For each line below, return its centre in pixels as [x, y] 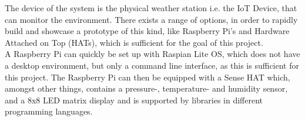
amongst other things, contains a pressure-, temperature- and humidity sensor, [146, 88]
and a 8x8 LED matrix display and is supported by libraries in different [134, 100]
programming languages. [49, 111]
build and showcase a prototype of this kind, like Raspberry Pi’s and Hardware [147, 31]
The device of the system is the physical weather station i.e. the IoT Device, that [151, 8]
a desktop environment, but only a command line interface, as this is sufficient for [152, 65]
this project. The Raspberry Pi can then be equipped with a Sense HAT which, [148, 77]
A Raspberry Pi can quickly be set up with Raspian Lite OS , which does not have [152, 54]
